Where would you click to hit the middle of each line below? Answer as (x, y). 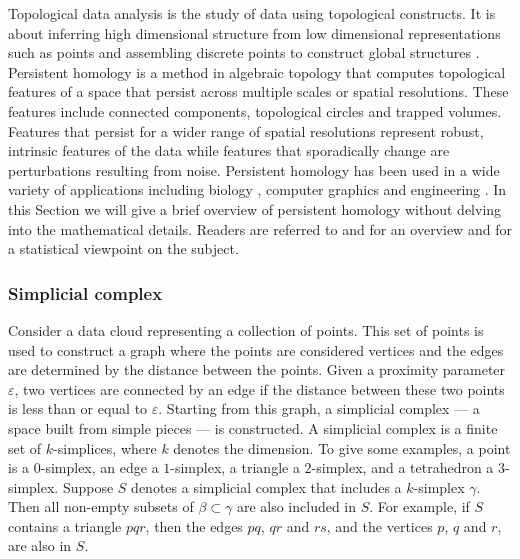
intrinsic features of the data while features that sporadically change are (229, 150)
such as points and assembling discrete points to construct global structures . (244, 52)
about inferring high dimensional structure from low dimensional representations (254, 32)
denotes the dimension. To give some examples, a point (342, 447)
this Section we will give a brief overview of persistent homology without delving (255, 208)
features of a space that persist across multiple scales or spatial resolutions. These (258, 91)
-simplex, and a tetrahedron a (402, 467)
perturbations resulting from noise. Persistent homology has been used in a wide (254, 169)
